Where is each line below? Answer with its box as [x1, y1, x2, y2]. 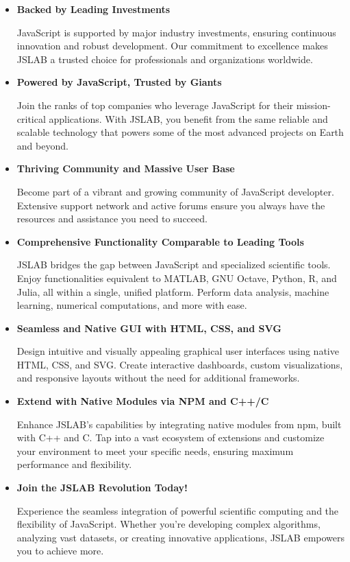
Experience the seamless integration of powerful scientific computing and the [16, 503, 339, 517]
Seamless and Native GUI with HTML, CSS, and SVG [16, 320, 282, 335]
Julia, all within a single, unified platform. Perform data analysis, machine [16, 284, 329, 298]
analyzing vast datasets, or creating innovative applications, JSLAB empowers [16, 530, 345, 544]
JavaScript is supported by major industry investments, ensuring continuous [16, 25, 336, 39]
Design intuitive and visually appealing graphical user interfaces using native [16, 344, 339, 358]
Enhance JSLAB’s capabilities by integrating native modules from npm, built [16, 417, 342, 431]
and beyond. [16, 138, 68, 152]
